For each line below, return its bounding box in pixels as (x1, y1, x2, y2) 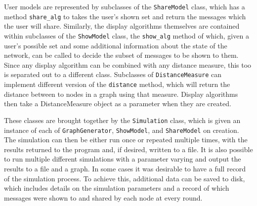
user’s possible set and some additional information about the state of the (4, 40, 227, 50)
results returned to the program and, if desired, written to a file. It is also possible (4, 144, 253, 154)
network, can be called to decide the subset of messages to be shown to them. (4, 50, 239, 60)
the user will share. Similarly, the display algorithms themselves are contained (4, 21, 240, 31)
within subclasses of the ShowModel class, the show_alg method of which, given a (4, 30, 249, 41)
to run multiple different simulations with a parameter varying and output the (4, 154, 241, 164)
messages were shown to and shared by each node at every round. (4, 192, 203, 203)
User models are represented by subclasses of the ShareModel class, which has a (4, 1, 245, 11)
